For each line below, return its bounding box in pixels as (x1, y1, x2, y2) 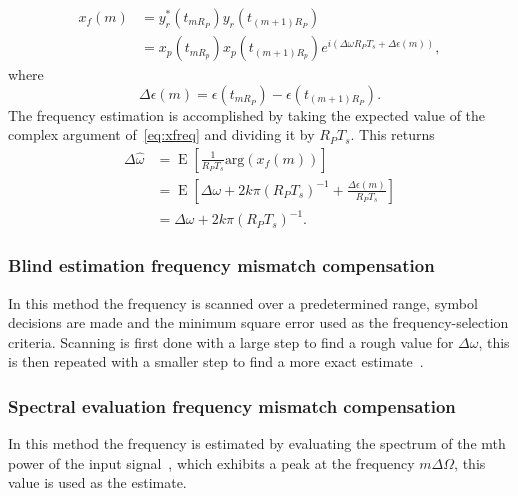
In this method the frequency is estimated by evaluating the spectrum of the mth (8, 433, 506, 454)
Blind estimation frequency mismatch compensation (8, 253, 435, 278)
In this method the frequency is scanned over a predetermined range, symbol (8, 292, 478, 313)
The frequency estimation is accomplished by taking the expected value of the (8, 104, 486, 125)
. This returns (350, 124, 435, 145)
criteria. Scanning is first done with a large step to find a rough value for (8, 331, 454, 352)
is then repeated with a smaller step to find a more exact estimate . (8, 351, 424, 372)
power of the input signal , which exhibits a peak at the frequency (8, 452, 415, 473)
